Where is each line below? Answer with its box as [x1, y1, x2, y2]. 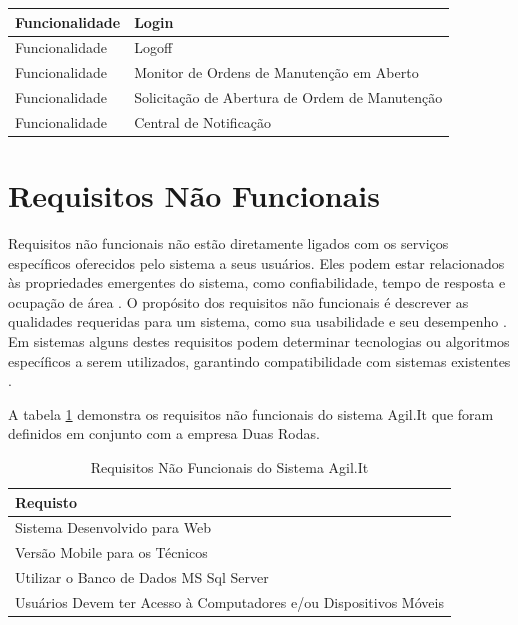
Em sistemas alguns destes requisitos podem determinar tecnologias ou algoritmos [8, 331, 510, 352]
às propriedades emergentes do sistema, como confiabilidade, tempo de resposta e [8, 272, 506, 293]
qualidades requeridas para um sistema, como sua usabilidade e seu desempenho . [8, 311, 507, 332]
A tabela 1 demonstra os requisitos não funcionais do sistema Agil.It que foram [8, 403, 494, 424]
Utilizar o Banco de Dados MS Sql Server [15, 567, 269, 588]
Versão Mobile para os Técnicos [15, 542, 208, 563]
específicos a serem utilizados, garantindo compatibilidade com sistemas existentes [8, 350, 511, 371]
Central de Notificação [134, 111, 272, 132]
